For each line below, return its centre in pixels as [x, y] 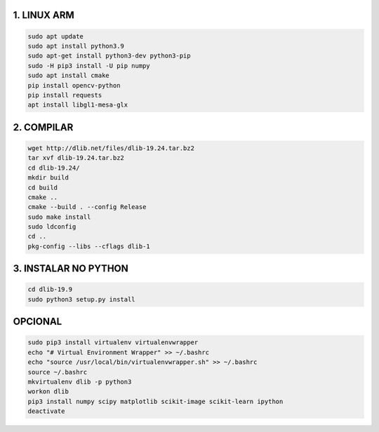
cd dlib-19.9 [50, 290]
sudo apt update [56, 36]
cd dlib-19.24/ [54, 168]
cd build [43, 187]
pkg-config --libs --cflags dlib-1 [89, 246]
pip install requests [65, 95]
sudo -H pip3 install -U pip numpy [89, 66]
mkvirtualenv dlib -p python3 [80, 382]
